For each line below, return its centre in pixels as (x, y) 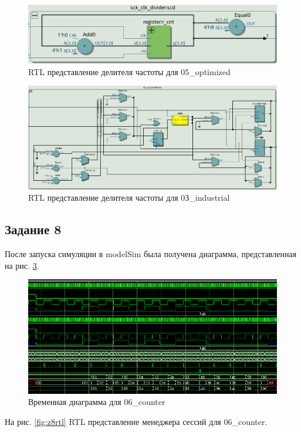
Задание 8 (33, 229)
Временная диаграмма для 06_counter (97, 402)
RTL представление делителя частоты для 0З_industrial (129, 198)
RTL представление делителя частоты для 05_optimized (129, 71)
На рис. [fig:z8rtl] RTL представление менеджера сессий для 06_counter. (136, 421)
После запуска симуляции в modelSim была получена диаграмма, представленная (151, 254)
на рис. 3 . (22, 265)
